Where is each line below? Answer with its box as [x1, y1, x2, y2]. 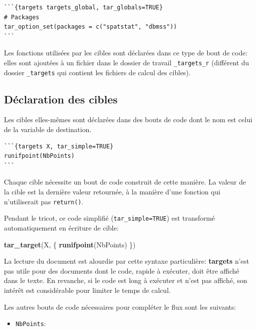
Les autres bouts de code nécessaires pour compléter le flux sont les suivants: [4, 301, 236, 312]
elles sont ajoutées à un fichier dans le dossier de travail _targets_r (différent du [4, 57, 249, 67]
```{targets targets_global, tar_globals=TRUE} [4, 4, 163, 11]
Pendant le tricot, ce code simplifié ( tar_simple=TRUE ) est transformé [4, 213, 215, 223]
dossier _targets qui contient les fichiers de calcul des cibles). [4, 67, 191, 77]
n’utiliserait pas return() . [4, 196, 83, 206]
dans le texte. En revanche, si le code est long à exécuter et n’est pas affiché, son [4, 275, 247, 285]
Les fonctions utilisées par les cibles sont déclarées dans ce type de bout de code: [4, 47, 248, 58]
